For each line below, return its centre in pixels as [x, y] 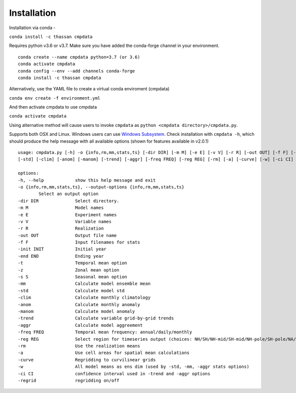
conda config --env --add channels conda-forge [76, 71]
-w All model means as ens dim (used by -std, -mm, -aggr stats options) [134, 367]
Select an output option [69, 194]
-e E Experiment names [67, 215]
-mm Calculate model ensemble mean [84, 284]
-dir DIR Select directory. [69, 201]
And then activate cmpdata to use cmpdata [53, 107]
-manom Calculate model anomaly [76, 311]
